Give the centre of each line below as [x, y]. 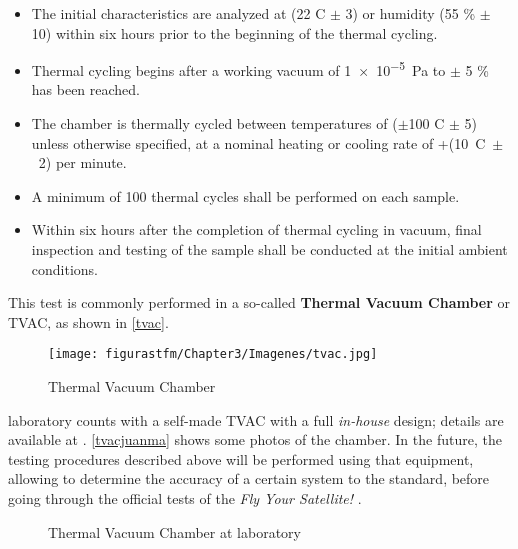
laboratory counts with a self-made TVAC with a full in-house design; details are [256, 419]
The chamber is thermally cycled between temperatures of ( [214, 123]
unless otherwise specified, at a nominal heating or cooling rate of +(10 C [258, 142]
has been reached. [86, 89]
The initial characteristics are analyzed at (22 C [178, 13]
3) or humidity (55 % [410, 13]
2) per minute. [82, 162]
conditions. [65, 268]
